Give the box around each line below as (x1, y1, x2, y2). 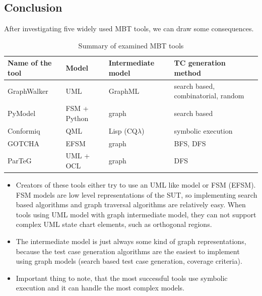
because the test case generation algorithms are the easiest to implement (16, 246, 240, 256)
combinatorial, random (174, 90, 244, 101)
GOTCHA (8, 138, 40, 148)
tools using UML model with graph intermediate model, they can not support (16, 209, 256, 219)
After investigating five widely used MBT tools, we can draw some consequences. (4, 23, 254, 34)
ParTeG (8, 155, 32, 166)
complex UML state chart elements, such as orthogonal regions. (16, 219, 212, 229)
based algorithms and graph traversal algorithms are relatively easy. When (16, 199, 246, 210)
